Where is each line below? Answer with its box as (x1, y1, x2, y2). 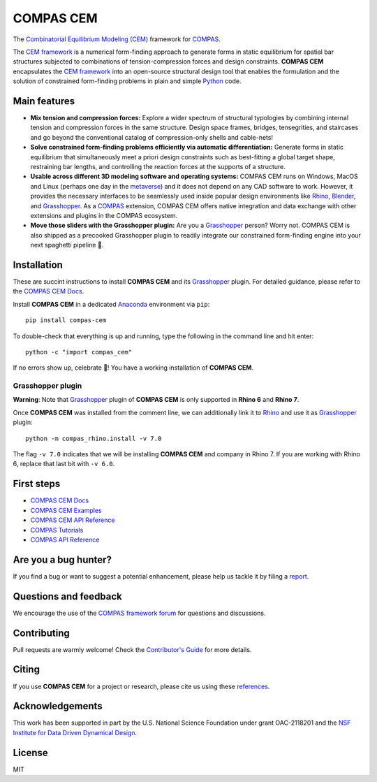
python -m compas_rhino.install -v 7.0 (25, 434, 162, 442)
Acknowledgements (13, 700, 103, 712)
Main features (13, 95, 75, 107)
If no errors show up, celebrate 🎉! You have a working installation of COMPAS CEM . (13, 363, 254, 372)
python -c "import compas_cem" (25, 348, 133, 356)
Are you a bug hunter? (13, 553, 112, 565)
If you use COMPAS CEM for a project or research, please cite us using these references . (13, 682, 270, 690)
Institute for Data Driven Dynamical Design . (13, 728, 138, 737)
